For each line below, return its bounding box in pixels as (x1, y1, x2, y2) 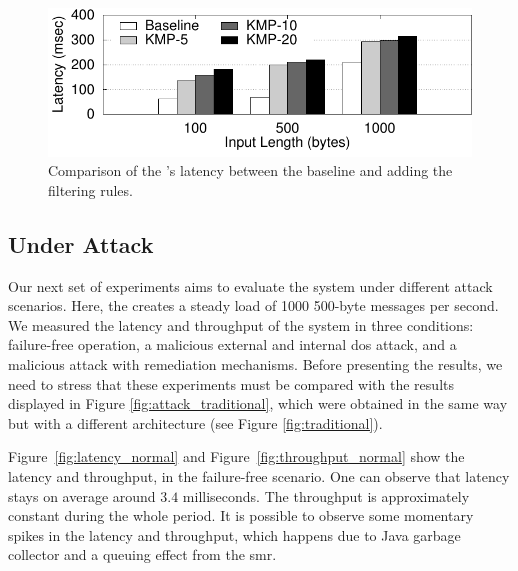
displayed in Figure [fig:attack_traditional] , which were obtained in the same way (8, 393, 508, 414)
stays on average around (8, 485, 156, 506)
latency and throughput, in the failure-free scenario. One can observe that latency (8, 466, 510, 486)
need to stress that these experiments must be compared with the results (8, 373, 454, 394)
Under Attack (8, 228, 154, 259)
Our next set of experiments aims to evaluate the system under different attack (8, 275, 493, 296)
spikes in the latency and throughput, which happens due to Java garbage (8, 524, 461, 545)
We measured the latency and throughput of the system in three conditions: (8, 314, 474, 335)
